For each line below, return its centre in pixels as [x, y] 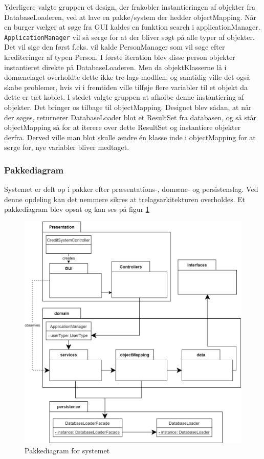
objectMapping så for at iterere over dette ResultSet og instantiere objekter [123, 127]
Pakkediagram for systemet [67, 450]
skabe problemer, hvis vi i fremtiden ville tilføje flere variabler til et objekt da [126, 87]
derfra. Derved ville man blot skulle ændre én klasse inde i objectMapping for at [130, 137]
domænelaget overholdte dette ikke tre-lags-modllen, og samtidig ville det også [127, 77]
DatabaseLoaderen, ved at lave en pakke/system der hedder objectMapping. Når [130, 17]
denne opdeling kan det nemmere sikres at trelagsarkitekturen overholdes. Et [125, 199]
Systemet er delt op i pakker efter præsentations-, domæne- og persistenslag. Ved [131, 189]
